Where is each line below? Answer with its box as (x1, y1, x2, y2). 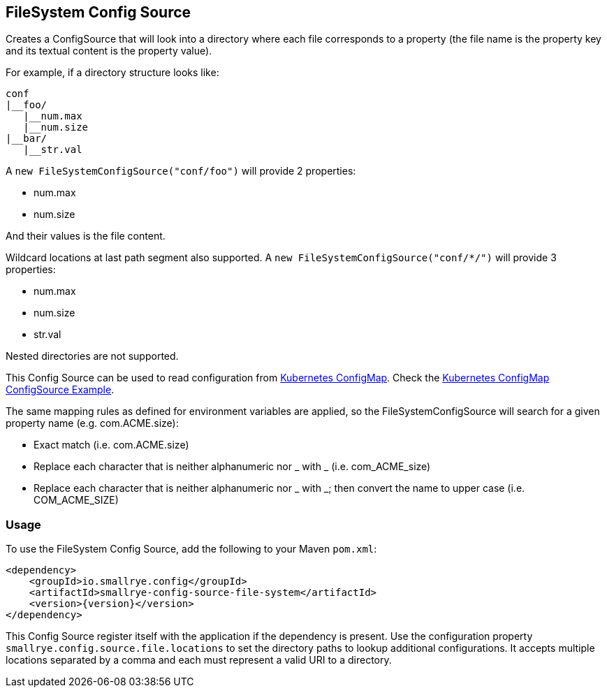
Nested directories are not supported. (6, 350, 179, 363)
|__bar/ (6, 133, 47, 145)
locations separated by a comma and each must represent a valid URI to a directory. (6, 654, 392, 666)
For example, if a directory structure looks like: (6, 66, 219, 79)
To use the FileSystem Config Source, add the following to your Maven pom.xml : (6, 543, 377, 555)
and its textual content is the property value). (6, 45, 212, 57)
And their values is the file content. (6, 230, 166, 242)
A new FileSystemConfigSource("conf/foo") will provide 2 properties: (6, 165, 356, 177)
